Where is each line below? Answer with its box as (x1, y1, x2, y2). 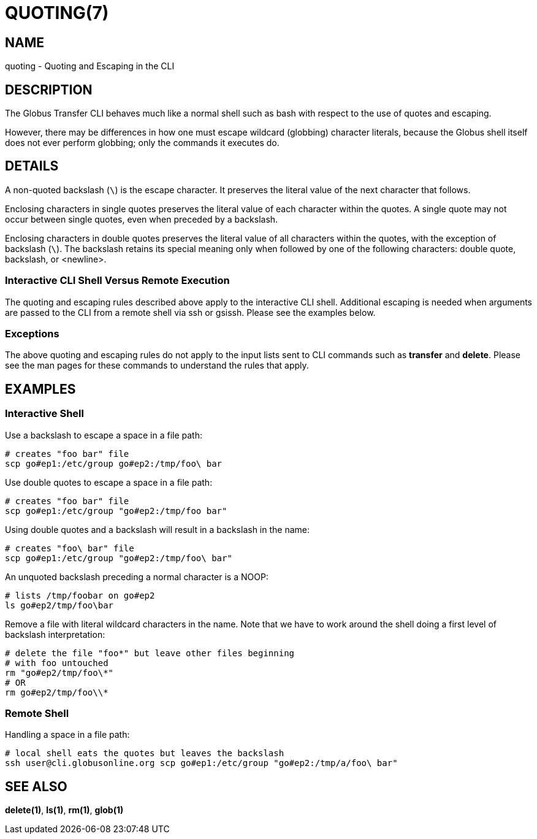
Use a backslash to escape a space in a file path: (5, 429, 202, 440)
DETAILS (5, 158, 59, 174)
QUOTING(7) (5, 2, 109, 23)
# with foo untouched (5, 657, 109, 668)
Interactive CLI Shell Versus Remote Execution (5, 274, 230, 287)
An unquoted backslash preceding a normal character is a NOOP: (5, 571, 268, 582)
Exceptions (5, 327, 59, 340)
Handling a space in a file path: (5, 729, 130, 740)
